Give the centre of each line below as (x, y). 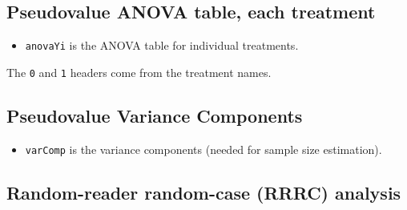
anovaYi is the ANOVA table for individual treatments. (162, 45)
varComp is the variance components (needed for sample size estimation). (203, 149)
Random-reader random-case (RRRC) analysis (204, 192)
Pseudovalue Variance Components (155, 115)
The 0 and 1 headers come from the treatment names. (139, 72)
